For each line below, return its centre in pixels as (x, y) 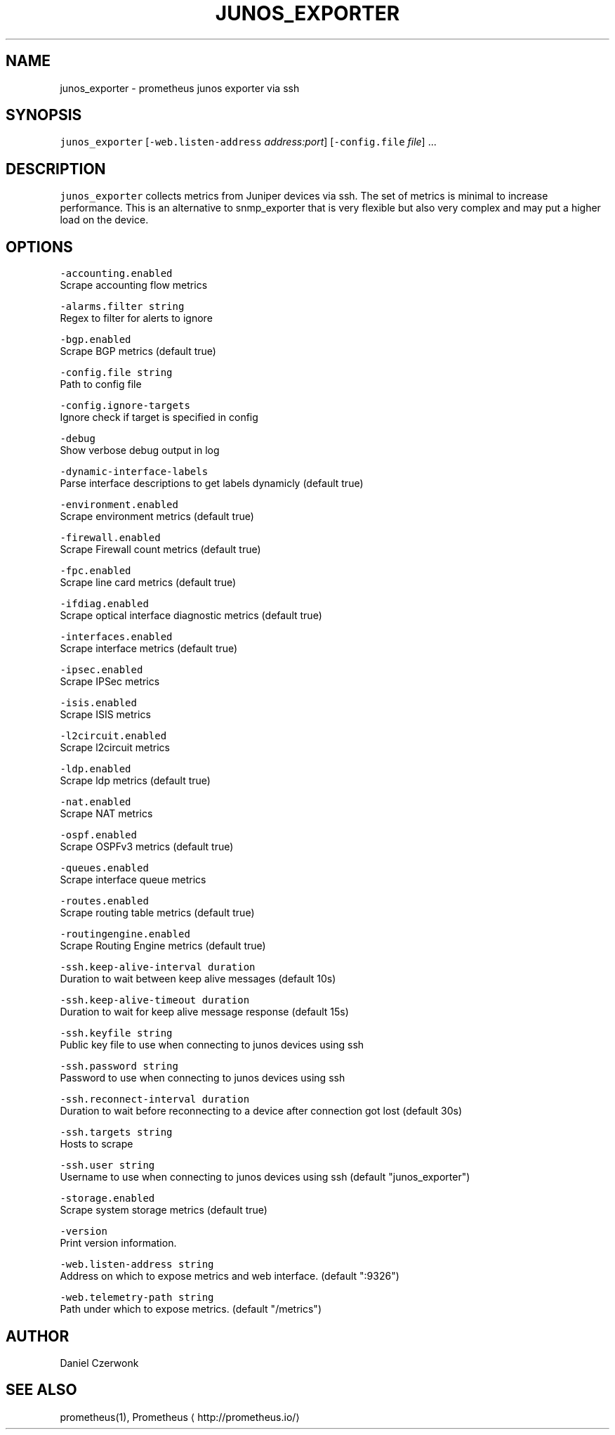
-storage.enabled (107, 1199)
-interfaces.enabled (116, 637)
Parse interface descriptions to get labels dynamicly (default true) (212, 483)
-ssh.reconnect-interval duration (155, 1099)
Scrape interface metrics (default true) (149, 649)
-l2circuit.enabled (113, 736)
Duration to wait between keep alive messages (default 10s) (198, 979)
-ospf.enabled (98, 835)
